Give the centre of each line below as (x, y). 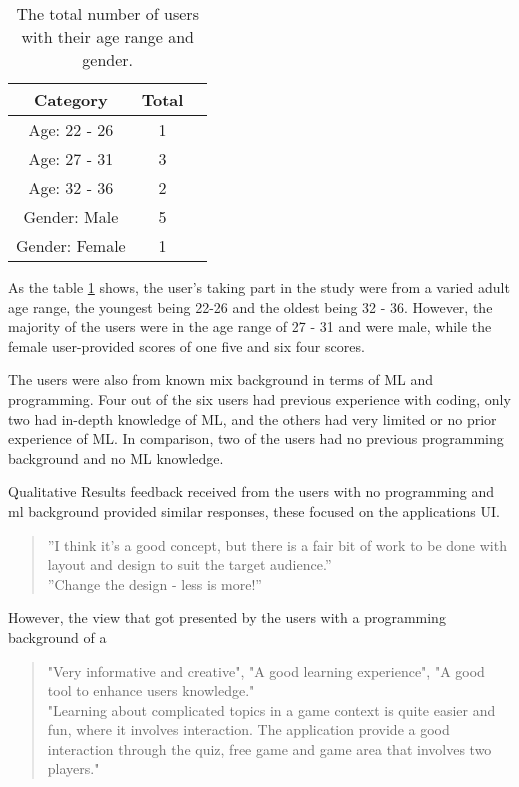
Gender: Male (71, 216)
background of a (57, 636)
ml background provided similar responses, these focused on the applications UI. (254, 510)
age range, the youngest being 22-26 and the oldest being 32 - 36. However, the (250, 306)
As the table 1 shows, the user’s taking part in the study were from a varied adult (259, 287)
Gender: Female (71, 245)
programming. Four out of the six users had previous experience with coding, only (259, 398)
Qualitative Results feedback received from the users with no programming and (251, 491)
